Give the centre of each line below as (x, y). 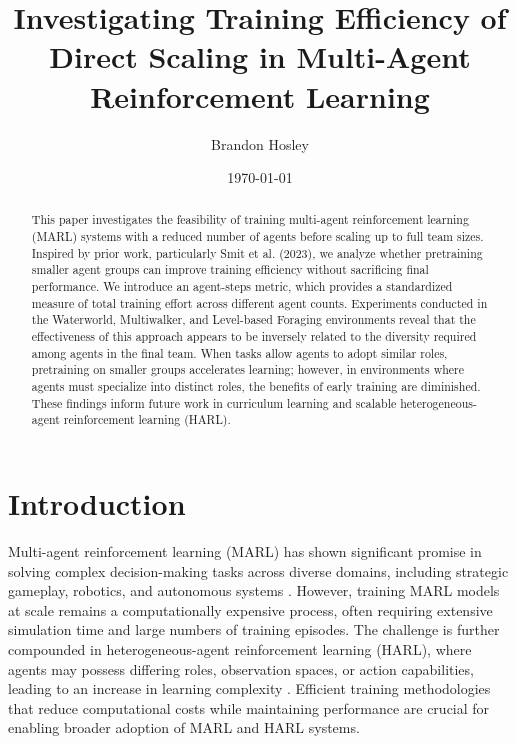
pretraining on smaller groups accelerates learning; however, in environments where (248, 369)
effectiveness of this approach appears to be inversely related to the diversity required (254, 336)
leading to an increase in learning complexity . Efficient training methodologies (249, 688)
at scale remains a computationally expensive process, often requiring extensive (250, 609)
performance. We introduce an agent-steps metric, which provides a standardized (242, 286)
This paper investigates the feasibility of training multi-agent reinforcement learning (250, 219)
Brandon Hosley (260, 143)
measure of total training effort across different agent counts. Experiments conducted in (259, 302)
